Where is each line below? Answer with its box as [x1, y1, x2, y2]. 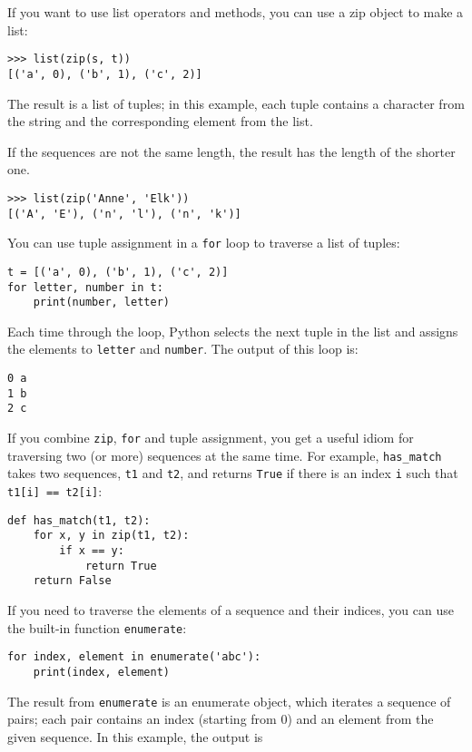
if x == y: [59, 543, 124, 557]
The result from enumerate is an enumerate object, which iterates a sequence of [7, 691, 451, 710]
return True [84, 559, 157, 572]
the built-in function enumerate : [7, 618, 187, 637]
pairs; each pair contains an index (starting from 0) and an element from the [7, 709, 434, 728]
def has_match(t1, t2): [7, 513, 151, 527]
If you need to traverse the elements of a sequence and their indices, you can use [7, 600, 454, 619]
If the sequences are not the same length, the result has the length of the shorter [7, 142, 456, 161]
